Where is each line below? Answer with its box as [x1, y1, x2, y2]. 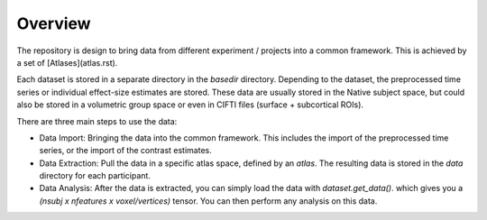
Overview [16, 14, 91, 33]
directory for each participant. [39, 170, 151, 181]
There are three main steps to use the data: [16, 115, 178, 126]
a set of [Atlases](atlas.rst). [16, 57, 118, 68]
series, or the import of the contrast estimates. [39, 145, 212, 156]
